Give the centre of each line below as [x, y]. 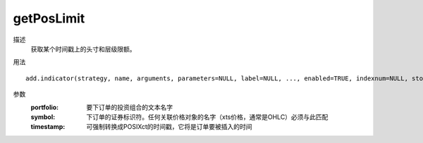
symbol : [43, 117]
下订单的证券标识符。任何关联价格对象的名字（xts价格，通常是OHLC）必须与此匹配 [207, 117]
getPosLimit [49, 18]
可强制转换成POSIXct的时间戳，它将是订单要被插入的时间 [170, 127]
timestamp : [48, 127]
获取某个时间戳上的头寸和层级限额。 [83, 49]
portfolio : [45, 107]
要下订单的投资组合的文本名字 [129, 107]
